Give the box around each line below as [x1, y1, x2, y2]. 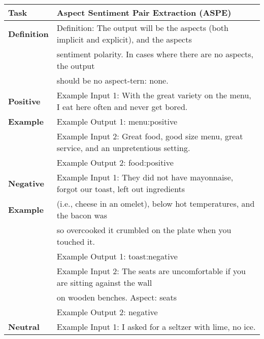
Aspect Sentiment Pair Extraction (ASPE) [56, 7, 232, 18]
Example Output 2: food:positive [56, 157, 174, 168]
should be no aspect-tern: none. [56, 74, 169, 86]
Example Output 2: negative [56, 306, 158, 318]
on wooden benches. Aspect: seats [56, 291, 177, 303]
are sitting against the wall [56, 277, 152, 288]
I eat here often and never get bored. [56, 101, 188, 112]
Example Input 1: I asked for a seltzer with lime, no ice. [56, 321, 256, 332]
